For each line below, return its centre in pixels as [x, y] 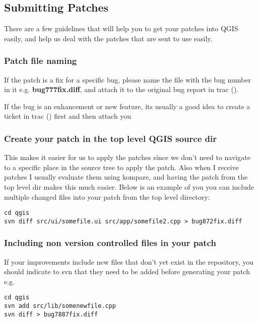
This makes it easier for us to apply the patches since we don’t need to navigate [127, 157]
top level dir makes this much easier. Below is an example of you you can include [129, 186]
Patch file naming [41, 61]
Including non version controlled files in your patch [110, 243]
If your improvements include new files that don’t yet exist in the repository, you [129, 261]
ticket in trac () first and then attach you [68, 116]
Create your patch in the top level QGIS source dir [110, 138]
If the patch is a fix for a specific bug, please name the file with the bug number [127, 79]
